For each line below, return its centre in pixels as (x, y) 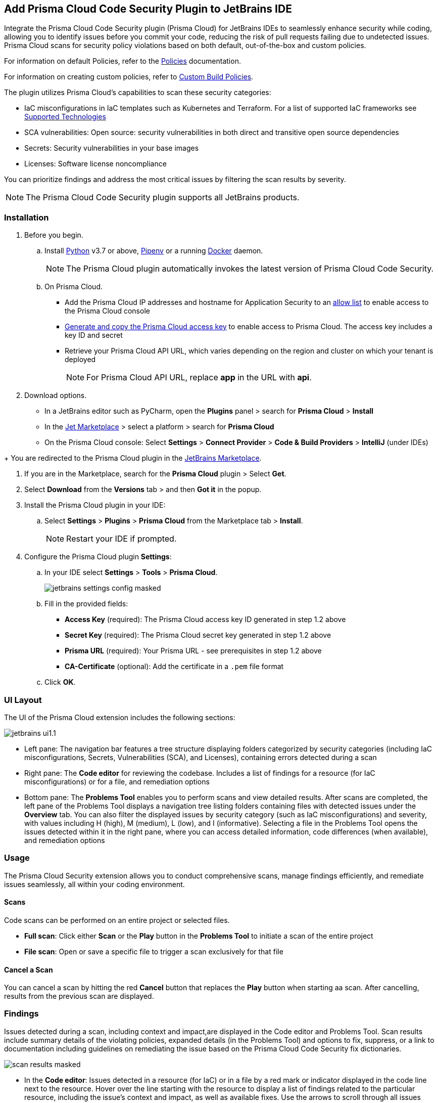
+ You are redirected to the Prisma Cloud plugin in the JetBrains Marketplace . (133, 458)
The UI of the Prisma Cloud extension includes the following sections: (120, 717)
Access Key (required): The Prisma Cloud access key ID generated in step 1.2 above (205, 620)
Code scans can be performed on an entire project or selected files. (117, 920)
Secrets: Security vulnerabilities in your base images (112, 148)
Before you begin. (54, 235)
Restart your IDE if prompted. (121, 539)
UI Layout (23, 700)
